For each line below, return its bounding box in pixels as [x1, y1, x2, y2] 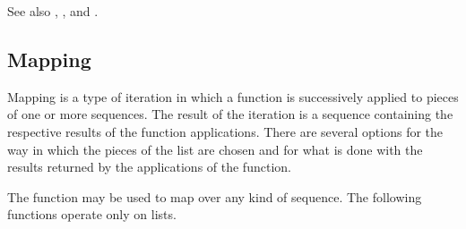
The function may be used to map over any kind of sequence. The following [7, 187, 422, 206]
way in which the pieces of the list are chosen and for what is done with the [7, 140, 423, 158]
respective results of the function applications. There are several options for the [7, 122, 444, 140]
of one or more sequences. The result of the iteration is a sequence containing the [7, 105, 453, 123]
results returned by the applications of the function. [7, 157, 291, 176]
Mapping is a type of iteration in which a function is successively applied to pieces [7, 87, 459, 106]
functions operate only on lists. [7, 205, 177, 224]
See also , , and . [7, 2, 99, 20]
